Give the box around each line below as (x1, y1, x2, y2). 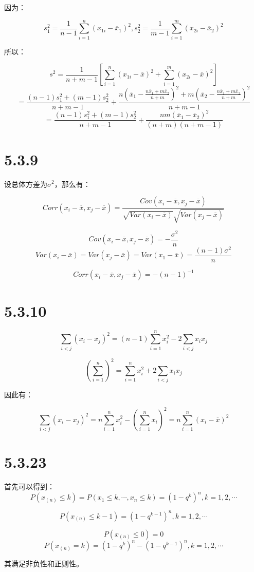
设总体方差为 (4, 178, 47, 189)
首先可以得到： (4, 481, 55, 491)
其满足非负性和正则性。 (4, 558, 83, 569)
